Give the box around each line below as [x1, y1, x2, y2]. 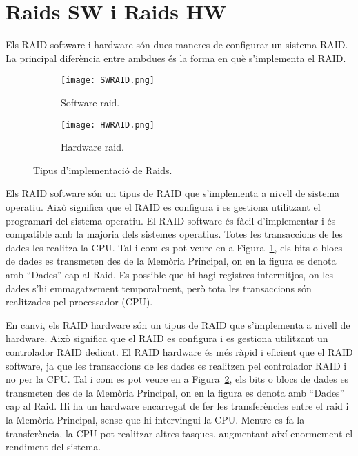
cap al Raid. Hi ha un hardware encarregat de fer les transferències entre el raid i [6, 399, 349, 413]
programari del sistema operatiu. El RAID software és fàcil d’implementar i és [6, 213, 336, 227]
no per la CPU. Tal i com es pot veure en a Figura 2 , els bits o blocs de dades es [6, 372, 349, 386]
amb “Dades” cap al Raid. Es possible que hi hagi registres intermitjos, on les [6, 267, 333, 281]
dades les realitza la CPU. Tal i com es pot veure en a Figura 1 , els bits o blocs [6, 240, 343, 254]
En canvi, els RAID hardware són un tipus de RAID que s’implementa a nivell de [6, 317, 350, 332]
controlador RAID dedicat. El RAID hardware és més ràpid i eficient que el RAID [6, 344, 353, 359]
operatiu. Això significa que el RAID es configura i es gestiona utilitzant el [6, 200, 321, 213]
